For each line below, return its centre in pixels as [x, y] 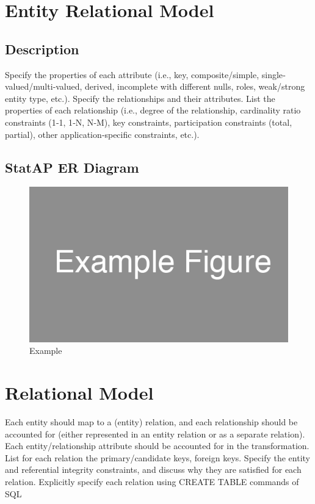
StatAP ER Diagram [72, 167]
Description [42, 49]
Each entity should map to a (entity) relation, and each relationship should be [151, 422]
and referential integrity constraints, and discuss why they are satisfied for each [153, 470]
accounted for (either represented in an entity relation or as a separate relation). [155, 434]
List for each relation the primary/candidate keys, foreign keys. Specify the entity [157, 457]
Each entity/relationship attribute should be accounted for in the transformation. [157, 446]
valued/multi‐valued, [44, 86]
